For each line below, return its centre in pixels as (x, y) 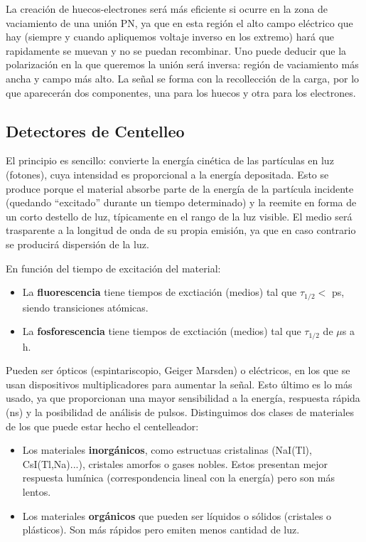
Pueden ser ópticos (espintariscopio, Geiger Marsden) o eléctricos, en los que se (178, 370)
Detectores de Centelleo (95, 131)
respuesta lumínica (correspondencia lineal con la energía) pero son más (179, 478)
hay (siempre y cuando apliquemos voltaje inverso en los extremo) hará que (170, 37)
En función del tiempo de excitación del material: (113, 268)
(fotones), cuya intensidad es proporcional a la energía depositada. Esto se (167, 174)
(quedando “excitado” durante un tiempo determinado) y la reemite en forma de (181, 202)
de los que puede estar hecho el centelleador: (102, 426)
